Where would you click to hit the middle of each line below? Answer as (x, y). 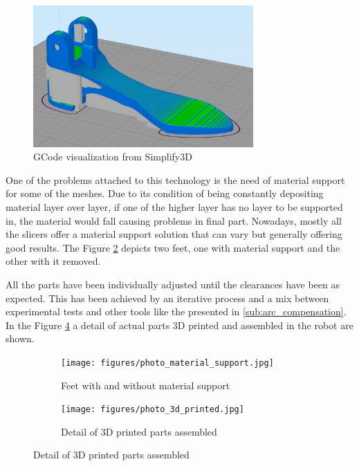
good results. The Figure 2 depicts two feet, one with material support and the (173, 247)
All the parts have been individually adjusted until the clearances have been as (173, 284)
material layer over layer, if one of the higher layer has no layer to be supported (174, 207)
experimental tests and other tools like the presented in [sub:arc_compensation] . (176, 311)
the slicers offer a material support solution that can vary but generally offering (174, 234)
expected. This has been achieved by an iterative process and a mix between (167, 298)
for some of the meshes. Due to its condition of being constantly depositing (165, 193)
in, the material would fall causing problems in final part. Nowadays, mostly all (174, 220)
